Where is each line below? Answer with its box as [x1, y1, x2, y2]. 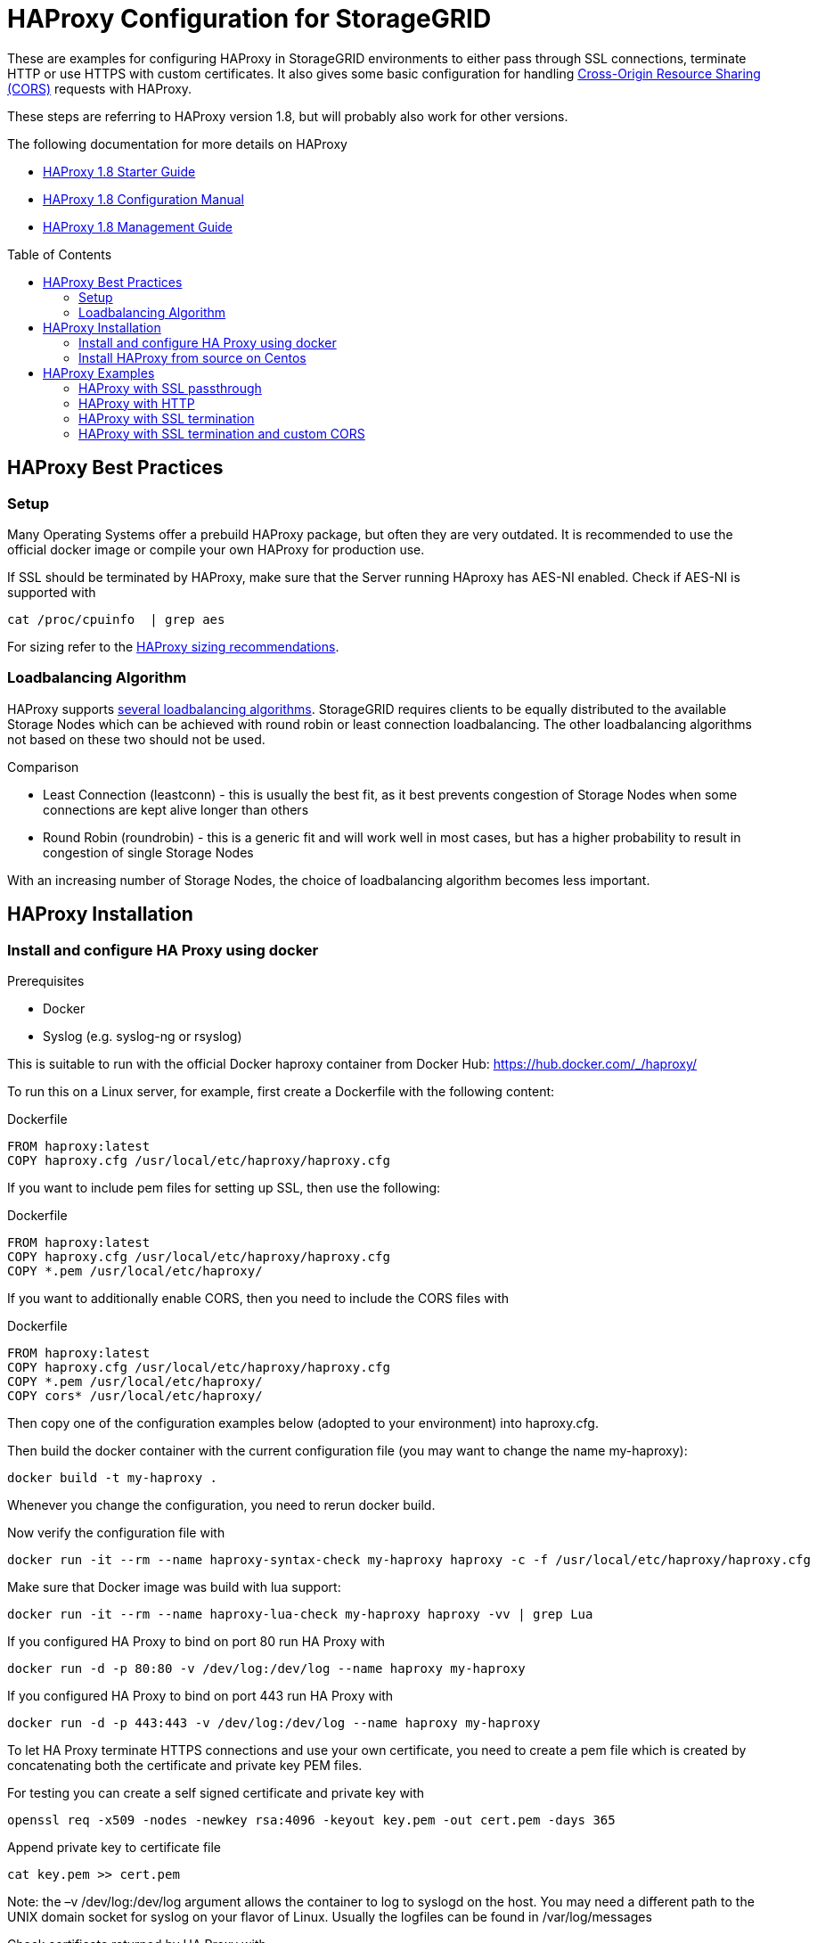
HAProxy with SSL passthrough [78, 380, 262, 396]
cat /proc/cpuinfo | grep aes [7, 611, 225, 627]
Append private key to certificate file [7, 1839, 222, 1855]
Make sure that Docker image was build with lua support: [7, 1578, 341, 1595]
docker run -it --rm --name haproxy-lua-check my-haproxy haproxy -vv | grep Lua [7, 1606, 593, 1621]
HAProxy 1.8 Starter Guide [43, 163, 196, 179]
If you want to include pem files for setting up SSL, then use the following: [7, 1179, 441, 1195]
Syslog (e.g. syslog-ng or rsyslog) [43, 1028, 242, 1044]
